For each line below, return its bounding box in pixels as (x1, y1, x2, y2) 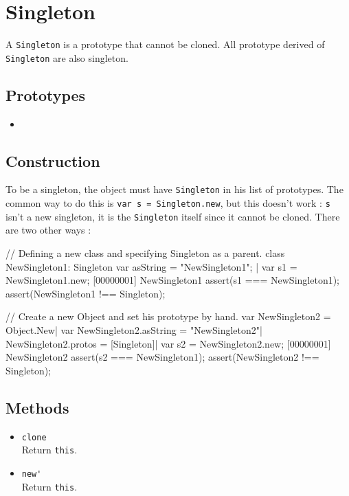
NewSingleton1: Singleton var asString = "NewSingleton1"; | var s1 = (5, 259, 297, 273)
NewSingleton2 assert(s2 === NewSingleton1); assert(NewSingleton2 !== (5, 350, 319, 364)
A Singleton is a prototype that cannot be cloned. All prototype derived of (5, 37, 325, 52)
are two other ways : (5, 223, 91, 237)
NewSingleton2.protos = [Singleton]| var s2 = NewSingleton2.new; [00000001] (5, 336, 331, 350)
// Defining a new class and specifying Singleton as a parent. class (5, 246, 285, 260)
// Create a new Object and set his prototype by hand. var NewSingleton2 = (5, 309, 331, 324)
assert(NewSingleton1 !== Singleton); (5, 286, 166, 300)
